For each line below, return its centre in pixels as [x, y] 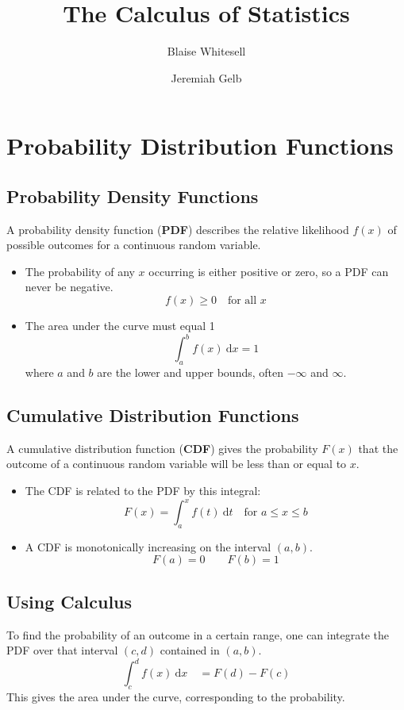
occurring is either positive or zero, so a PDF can [269, 271]
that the [378, 448]
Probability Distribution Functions [200, 146]
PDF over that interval [62, 650]
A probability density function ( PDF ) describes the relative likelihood [178, 229]
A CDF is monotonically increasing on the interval [148, 546]
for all [242, 301]
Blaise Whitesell [206, 51]
